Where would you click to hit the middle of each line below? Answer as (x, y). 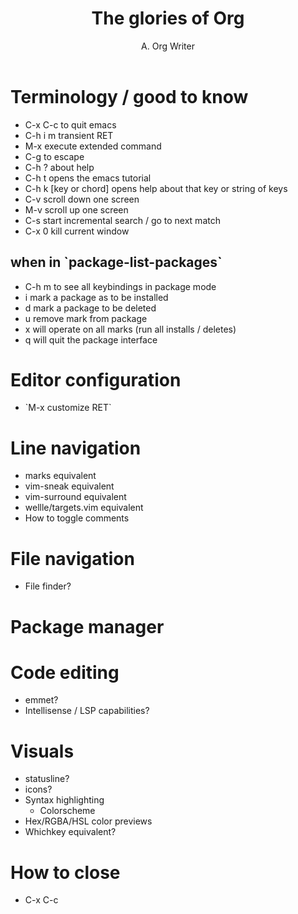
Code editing (65, 672)
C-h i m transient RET (69, 135)
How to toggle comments (77, 518)
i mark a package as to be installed (96, 297)
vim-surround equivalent (75, 497)
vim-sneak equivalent (69, 486)
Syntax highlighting (64, 800)
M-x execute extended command (93, 146)
